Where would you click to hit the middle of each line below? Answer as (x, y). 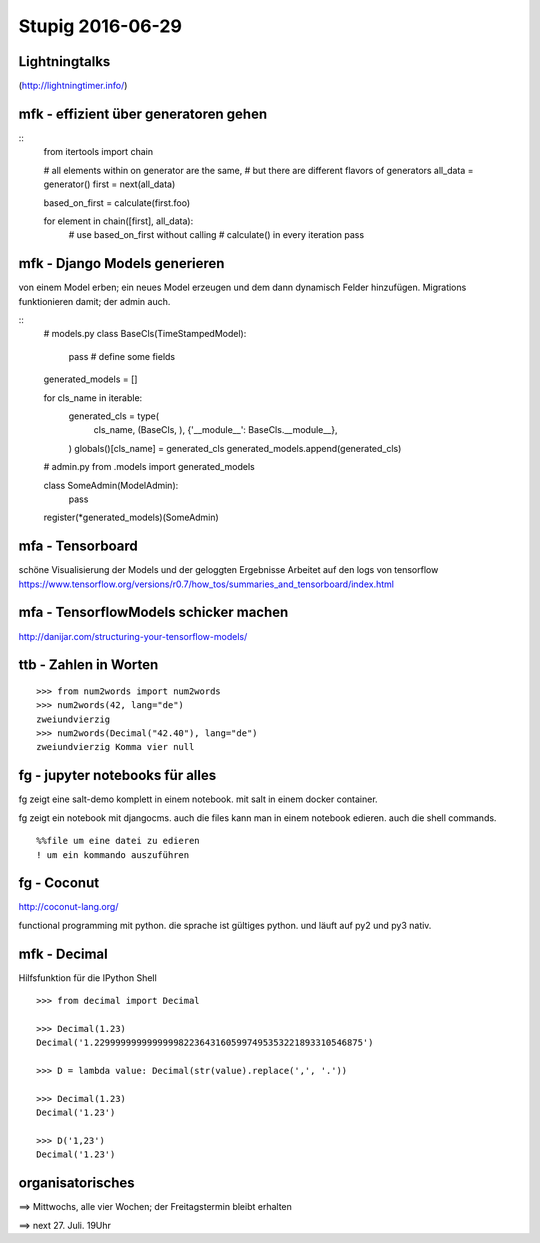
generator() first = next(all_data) (109, 184)
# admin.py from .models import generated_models (149, 467)
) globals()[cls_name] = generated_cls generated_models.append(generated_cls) (235, 448)
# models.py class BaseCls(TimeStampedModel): (145, 334)
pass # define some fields (122, 356)
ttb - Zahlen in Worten (88, 665)
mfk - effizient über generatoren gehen (143, 113)
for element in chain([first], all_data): (118, 221)
